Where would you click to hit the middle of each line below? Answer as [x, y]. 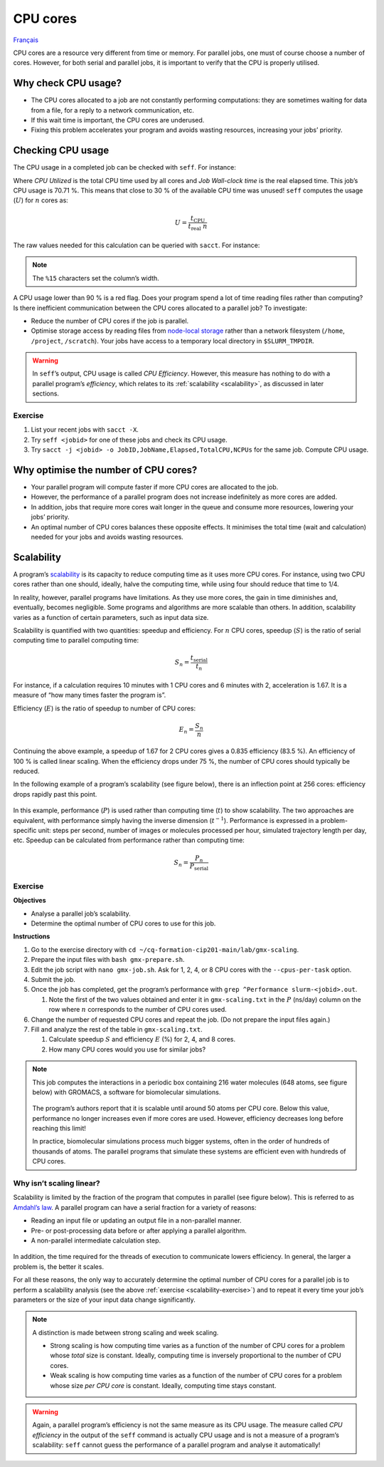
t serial [199, 659]
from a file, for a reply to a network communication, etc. [113, 110]
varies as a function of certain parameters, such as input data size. [111, 617]
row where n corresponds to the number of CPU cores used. [138, 1010]
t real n [198, 227]
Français [26, 40]
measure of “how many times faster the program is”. [90, 695]
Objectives [30, 901]
